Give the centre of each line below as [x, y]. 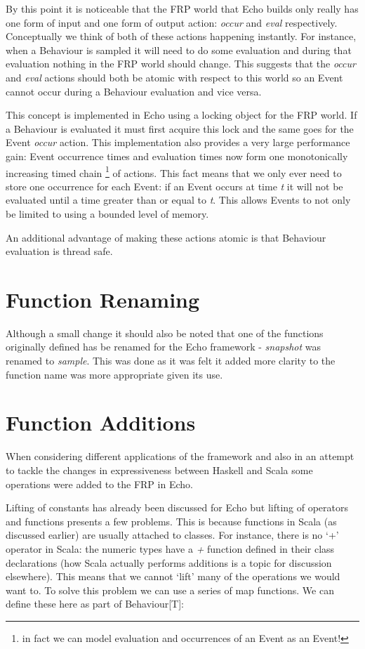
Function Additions [101, 422]
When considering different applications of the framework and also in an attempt [180, 456]
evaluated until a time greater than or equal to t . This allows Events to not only [178, 200]
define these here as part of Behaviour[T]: [95, 604]
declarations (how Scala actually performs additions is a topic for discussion [169, 562]
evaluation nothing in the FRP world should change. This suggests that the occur [181, 64]
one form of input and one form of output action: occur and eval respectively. [172, 22]
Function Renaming [103, 299]
